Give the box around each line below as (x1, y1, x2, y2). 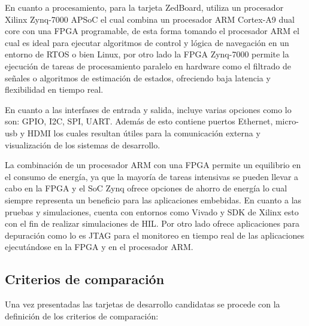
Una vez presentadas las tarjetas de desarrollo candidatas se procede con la (5, 298, 280, 310)
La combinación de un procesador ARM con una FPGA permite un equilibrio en (5, 159, 301, 171)
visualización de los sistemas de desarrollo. (5, 138, 160, 151)
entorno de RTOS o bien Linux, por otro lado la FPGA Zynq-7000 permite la (5, 48, 289, 60)
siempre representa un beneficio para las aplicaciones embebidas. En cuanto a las (5, 193, 302, 206)
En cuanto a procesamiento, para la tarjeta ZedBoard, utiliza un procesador (5, 1, 284, 13)
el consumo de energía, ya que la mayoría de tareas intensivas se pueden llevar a (5, 170, 299, 182)
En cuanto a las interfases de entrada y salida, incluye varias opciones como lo (5, 103, 292, 115)
